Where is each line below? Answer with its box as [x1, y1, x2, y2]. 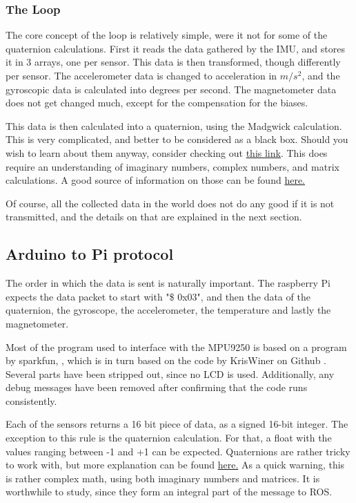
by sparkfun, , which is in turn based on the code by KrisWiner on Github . [6, 353, 326, 368]
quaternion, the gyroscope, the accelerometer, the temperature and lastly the [6, 303, 331, 317]
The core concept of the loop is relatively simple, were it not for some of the [6, 28, 328, 42]
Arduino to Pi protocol [6, 243, 174, 265]
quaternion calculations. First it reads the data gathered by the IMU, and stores [6, 41, 345, 55]
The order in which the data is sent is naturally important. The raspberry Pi [6, 276, 330, 290]
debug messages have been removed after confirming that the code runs [6, 380, 308, 395]
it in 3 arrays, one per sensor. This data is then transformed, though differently [6, 55, 341, 69]
